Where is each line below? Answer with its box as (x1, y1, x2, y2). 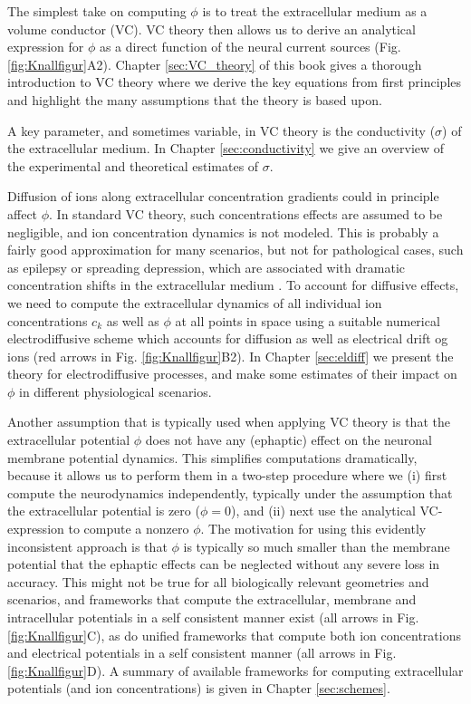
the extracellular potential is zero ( (7, 501, 200, 520)
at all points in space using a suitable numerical (175, 311, 440, 330)
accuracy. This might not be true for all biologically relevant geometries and (7, 572, 429, 591)
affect (7, 204, 38, 223)
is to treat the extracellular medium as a (202, 2, 428, 20)
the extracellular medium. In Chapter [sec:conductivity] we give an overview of (7, 139, 445, 158)
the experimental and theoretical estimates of (7, 156, 259, 175)
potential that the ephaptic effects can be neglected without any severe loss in (7, 555, 440, 574)
